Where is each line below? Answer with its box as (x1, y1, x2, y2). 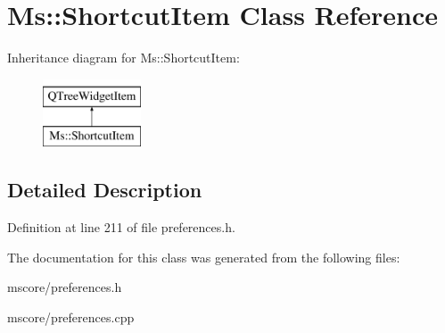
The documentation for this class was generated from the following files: (7, 247, 400, 266)
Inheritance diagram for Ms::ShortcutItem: (7, 48, 240, 67)
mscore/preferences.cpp (7, 307, 135, 326)
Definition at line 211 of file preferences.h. (7, 218, 235, 237)
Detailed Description (7, 176, 202, 204)
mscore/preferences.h (7, 278, 122, 296)
